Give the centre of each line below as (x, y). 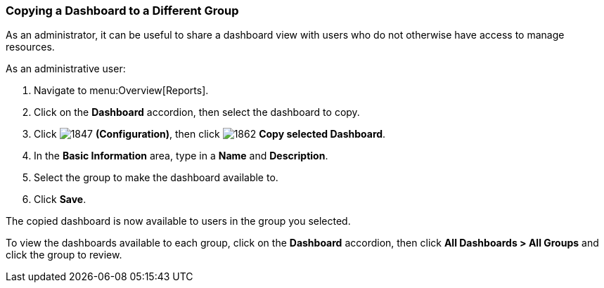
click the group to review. (64, 255)
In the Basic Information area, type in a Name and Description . (181, 156)
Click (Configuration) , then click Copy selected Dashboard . (210, 134)
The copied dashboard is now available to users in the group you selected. (178, 221)
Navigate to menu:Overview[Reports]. (121, 91)
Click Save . (60, 199)
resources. (30, 47)
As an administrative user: (66, 69)
